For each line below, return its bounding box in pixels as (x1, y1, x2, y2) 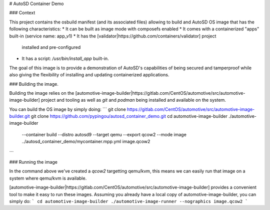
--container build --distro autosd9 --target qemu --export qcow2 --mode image (21, 131, 187, 137)
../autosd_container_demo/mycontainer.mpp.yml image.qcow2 (21, 139, 150, 145)
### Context (9, 10, 35, 16)
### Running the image (9, 159, 57, 165)
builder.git (9, 113, 30, 119)
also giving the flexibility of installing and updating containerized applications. (9, 72, 169, 78)
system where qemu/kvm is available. (9, 175, 87, 181)
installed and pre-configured (21, 44, 81, 50)
